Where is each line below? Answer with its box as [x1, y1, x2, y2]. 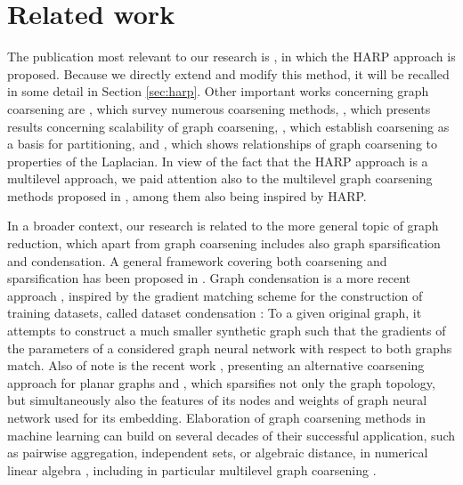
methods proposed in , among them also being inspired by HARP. [7, 186, 367, 205]
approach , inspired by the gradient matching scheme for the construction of [7, 286, 423, 304]
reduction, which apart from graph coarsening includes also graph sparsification [7, 234, 441, 253]
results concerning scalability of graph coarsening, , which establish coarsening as [7, 117, 450, 135]
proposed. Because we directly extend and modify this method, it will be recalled [7, 64, 450, 83]
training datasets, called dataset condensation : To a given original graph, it [7, 303, 422, 322]
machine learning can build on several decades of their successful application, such [7, 425, 456, 444]
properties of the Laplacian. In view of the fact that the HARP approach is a [7, 151, 428, 170]
